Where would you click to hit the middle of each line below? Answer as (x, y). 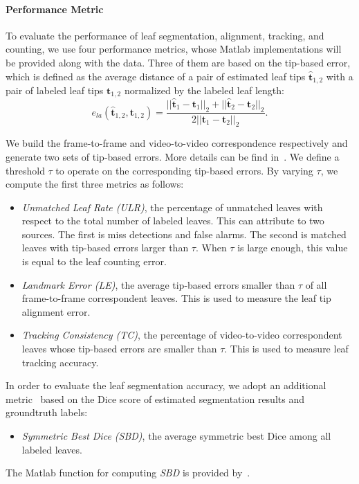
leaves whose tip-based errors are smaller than (119, 349)
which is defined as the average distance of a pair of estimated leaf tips (156, 76)
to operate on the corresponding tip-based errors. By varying (184, 170)
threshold (25, 170)
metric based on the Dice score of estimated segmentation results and (155, 398)
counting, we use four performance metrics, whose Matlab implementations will (174, 49)
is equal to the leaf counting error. (94, 261)
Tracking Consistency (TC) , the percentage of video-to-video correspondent (182, 335)
